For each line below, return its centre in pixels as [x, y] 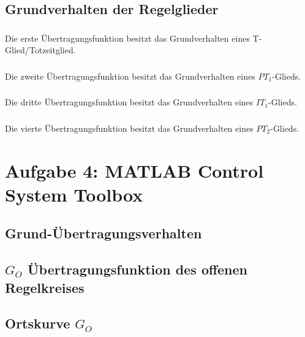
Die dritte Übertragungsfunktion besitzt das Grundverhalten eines [129, 102]
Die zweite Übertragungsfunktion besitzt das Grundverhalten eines [130, 76]
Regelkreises [45, 287]
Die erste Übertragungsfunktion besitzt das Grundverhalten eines [127, 38]
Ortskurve [38, 323]
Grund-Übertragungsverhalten [104, 233]
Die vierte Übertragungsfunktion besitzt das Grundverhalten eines [129, 128]
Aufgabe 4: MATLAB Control [134, 170]
